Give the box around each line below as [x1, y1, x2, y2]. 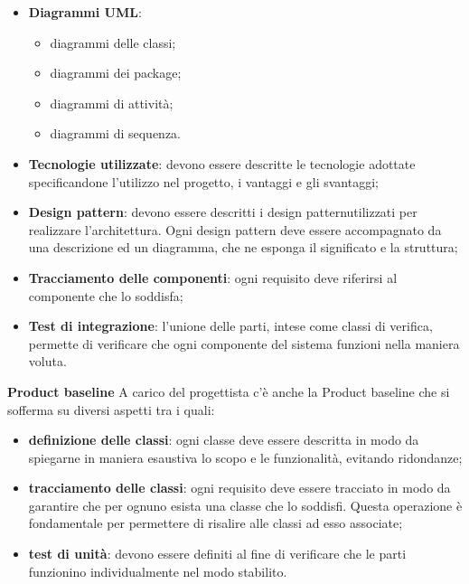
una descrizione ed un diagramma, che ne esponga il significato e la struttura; [28, 238, 458, 257]
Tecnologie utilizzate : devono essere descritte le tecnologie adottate [28, 154, 416, 173]
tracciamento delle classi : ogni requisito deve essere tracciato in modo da [28, 478, 451, 497]
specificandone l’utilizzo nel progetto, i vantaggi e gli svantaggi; [28, 172, 379, 191]
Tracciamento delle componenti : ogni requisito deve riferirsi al [28, 268, 398, 287]
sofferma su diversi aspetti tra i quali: [7, 400, 215, 419]
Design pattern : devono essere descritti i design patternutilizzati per [28, 203, 417, 221]
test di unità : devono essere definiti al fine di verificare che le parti [28, 544, 407, 563]
